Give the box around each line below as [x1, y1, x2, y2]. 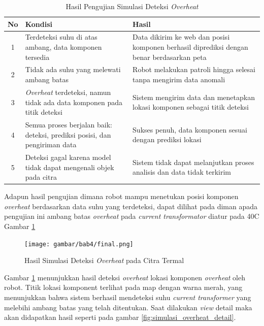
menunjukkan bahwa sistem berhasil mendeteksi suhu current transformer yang [4, 292, 251, 303]
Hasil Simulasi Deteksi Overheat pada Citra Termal [24, 255, 184, 266]
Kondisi [25, 18, 53, 29]
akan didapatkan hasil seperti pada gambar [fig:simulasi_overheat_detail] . [4, 312, 236, 322]
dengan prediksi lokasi [133, 134, 202, 145]
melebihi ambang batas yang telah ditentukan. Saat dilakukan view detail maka [4, 302, 252, 312]
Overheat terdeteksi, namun [25, 86, 111, 97]
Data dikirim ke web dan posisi [133, 31, 230, 42]
